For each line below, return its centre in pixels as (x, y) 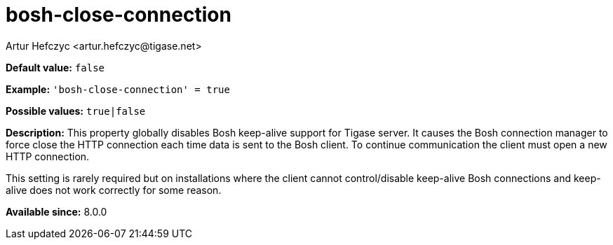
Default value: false (55, 67)
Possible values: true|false (76, 111)
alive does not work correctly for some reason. (114, 190)
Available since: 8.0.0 (56, 211)
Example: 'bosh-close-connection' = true (118, 89)
